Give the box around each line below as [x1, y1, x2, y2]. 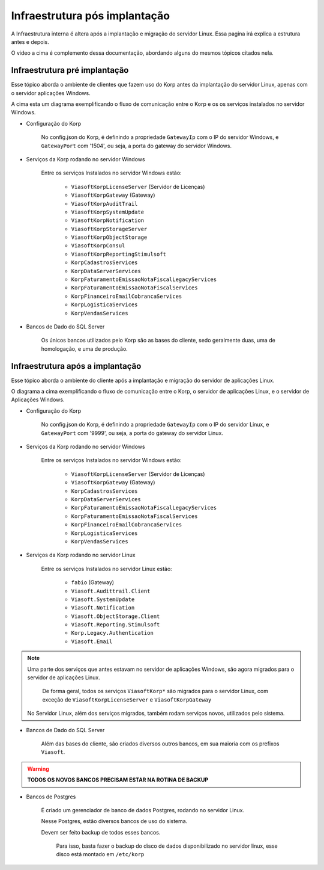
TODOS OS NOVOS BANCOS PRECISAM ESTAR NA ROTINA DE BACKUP [27, 776, 209, 783]
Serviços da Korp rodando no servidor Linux [26, 551, 136, 559]
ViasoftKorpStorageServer [71, 226, 148, 232]
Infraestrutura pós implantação [11, 9, 170, 22]
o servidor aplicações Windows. [11, 89, 91, 96]
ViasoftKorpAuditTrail [71, 200, 138, 207]
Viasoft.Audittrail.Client [71, 587, 151, 594]
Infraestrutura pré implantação [11, 65, 129, 75]
